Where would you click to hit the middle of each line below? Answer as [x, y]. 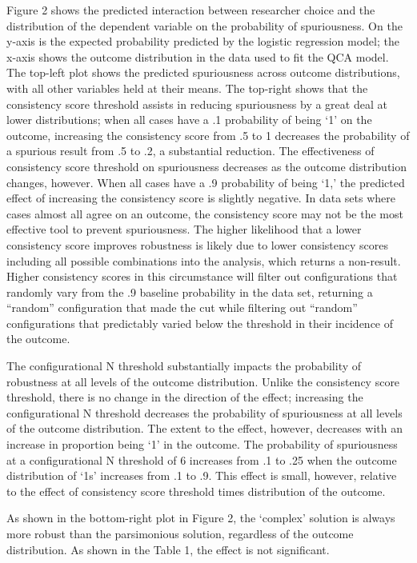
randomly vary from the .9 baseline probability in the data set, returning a [190, 291]
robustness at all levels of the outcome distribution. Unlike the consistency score [203, 381]
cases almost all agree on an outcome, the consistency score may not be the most [205, 213]
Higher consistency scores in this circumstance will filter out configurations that [202, 276]
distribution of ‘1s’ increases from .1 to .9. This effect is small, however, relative [202, 475]
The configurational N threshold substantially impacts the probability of [184, 366]
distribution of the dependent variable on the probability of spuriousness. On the [204, 25]
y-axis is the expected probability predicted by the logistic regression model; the [203, 41]
